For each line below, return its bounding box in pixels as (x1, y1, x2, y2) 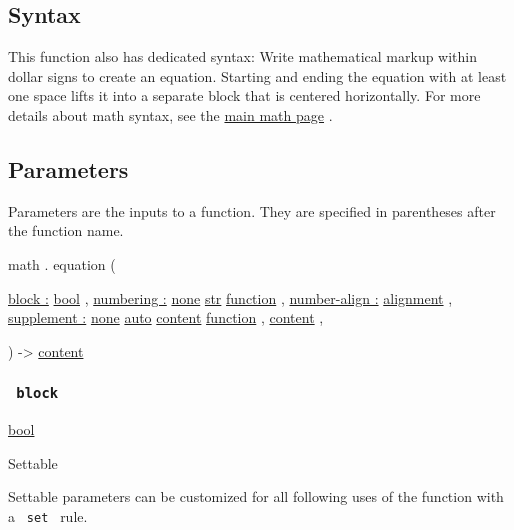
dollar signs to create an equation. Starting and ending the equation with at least (8, 65, 507, 86)
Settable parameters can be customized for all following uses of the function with (8, 486, 504, 507)
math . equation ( (8, 253, 116, 274)
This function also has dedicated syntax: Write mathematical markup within (8, 46, 478, 67)
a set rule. (8, 505, 88, 526)
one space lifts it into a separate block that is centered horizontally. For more (8, 85, 481, 106)
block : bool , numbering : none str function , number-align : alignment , (8, 287, 453, 308)
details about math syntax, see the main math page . (8, 104, 333, 125)
